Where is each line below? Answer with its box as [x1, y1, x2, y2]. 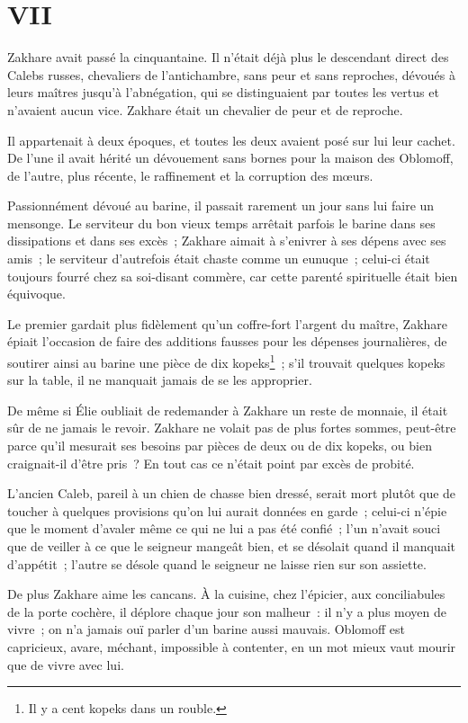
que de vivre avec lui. [7, 655, 124, 674]
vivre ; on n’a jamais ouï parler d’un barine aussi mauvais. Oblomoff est [7, 620, 405, 638]
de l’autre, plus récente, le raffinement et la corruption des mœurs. [7, 165, 373, 184]
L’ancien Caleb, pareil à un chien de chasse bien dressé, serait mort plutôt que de [7, 484, 456, 503]
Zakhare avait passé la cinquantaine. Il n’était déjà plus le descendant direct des [7, 48, 449, 67]
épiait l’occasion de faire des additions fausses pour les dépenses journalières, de [7, 332, 447, 351]
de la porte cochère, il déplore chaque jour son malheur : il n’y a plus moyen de [7, 602, 447, 620]
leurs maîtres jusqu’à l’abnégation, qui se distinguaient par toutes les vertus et [7, 83, 439, 102]
